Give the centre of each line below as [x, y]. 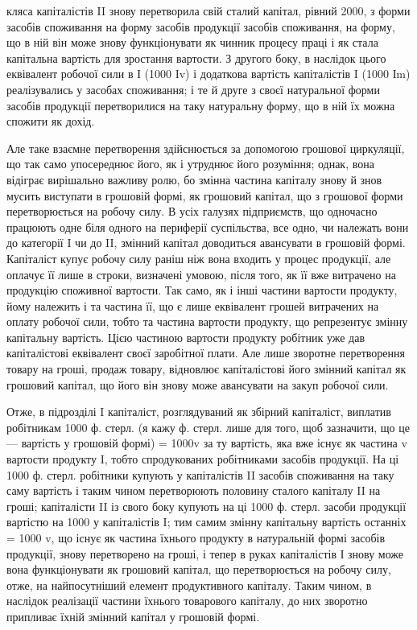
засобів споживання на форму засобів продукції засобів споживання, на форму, [201, 26]
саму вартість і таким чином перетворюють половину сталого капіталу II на [194, 490]
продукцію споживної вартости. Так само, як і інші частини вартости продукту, [202, 290]
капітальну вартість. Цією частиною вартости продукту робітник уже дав [186, 337]
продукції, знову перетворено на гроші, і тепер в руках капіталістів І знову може [205, 553]
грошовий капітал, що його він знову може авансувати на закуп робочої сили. [198, 384]
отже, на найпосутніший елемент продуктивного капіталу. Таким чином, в [189, 585]
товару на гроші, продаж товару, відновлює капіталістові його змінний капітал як [206, 369]
